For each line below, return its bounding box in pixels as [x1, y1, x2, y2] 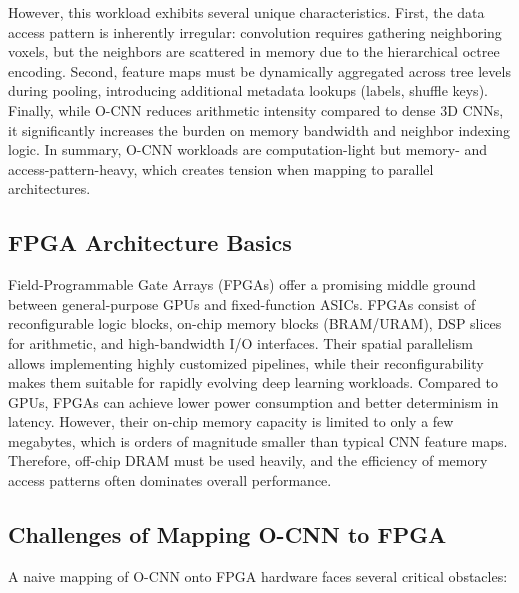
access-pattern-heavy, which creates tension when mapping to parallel [8, 158, 434, 179]
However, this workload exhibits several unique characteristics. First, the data [8, 2, 485, 22]
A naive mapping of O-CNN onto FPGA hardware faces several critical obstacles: [8, 565, 508, 586]
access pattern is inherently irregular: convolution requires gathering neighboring [8, 21, 502, 42]
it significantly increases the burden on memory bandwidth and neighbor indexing [8, 119, 511, 140]
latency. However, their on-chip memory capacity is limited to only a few [8, 411, 454, 432]
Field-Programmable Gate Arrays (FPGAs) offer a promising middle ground [8, 274, 476, 295]
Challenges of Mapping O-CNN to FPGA [8, 519, 447, 550]
